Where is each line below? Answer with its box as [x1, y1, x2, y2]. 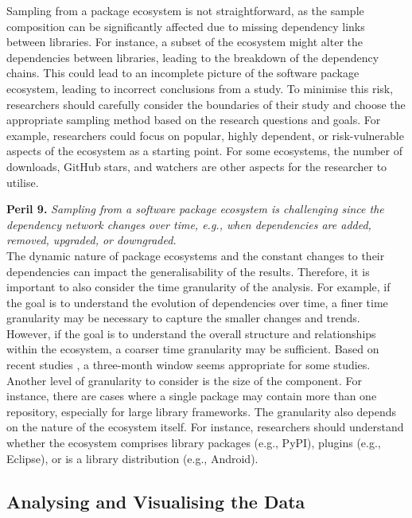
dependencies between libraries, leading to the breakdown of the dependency [6, 49, 379, 65]
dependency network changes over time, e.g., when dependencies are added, [6, 216, 371, 232]
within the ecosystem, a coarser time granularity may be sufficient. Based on [6, 341, 379, 357]
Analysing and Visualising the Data [6, 489, 305, 513]
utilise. [6, 173, 39, 190]
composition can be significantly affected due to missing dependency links [6, 18, 365, 34]
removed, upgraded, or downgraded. [6, 232, 177, 248]
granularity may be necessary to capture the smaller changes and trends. [6, 310, 360, 326]
